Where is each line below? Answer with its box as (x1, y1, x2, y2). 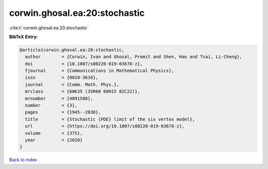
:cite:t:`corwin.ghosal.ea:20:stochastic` (9, 25, 89, 31)
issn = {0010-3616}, (25, 75, 99, 80)
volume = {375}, (25, 130, 83, 136)
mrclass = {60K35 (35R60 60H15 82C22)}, (25, 89, 140, 94)
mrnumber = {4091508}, (25, 96, 93, 101)
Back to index (9, 157, 37, 163)
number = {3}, (25, 103, 78, 109)
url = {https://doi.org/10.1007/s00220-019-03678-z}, (25, 123, 185, 129)
